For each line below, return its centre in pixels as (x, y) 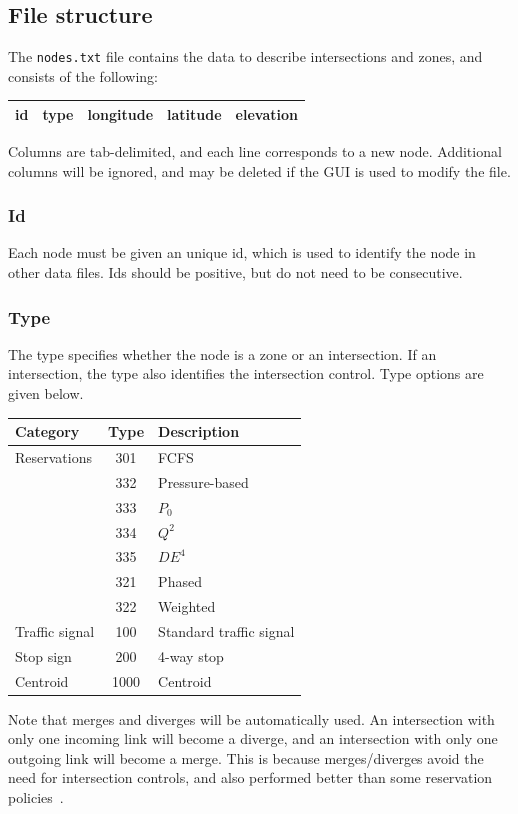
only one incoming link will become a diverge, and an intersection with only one (253, 738)
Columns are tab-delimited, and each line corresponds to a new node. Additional (255, 151)
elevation (266, 113)
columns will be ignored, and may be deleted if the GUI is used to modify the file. (259, 170)
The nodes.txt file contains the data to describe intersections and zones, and (245, 56)
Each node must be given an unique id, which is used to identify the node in (242, 252)
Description (199, 431)
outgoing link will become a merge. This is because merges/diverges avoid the (246, 757)
